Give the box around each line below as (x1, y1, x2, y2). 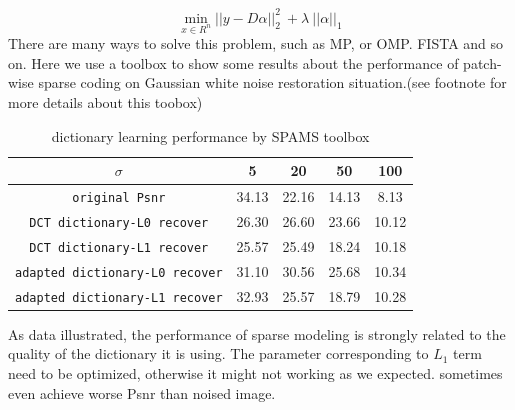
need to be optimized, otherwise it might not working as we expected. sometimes (8, 363, 503, 384)
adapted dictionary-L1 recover (15, 290, 223, 305)
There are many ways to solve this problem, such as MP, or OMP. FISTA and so (8, 33, 504, 54)
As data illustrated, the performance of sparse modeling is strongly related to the (8, 323, 506, 344)
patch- (463, 52, 502, 73)
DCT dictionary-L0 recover (29, 216, 209, 230)
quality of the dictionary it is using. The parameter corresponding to (8, 343, 429, 364)
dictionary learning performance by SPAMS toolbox (51, 125, 370, 146)
